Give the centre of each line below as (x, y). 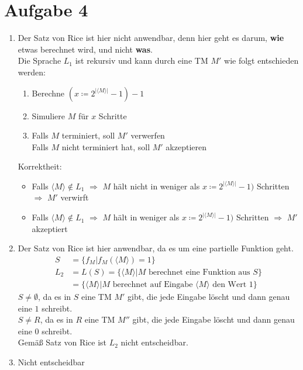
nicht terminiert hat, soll (106, 146)
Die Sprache (39, 60)
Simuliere (49, 115)
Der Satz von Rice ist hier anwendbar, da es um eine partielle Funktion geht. (156, 248)
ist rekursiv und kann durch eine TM (142, 60)
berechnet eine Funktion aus (199, 272)
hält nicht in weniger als (156, 186)
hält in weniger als (146, 217)
